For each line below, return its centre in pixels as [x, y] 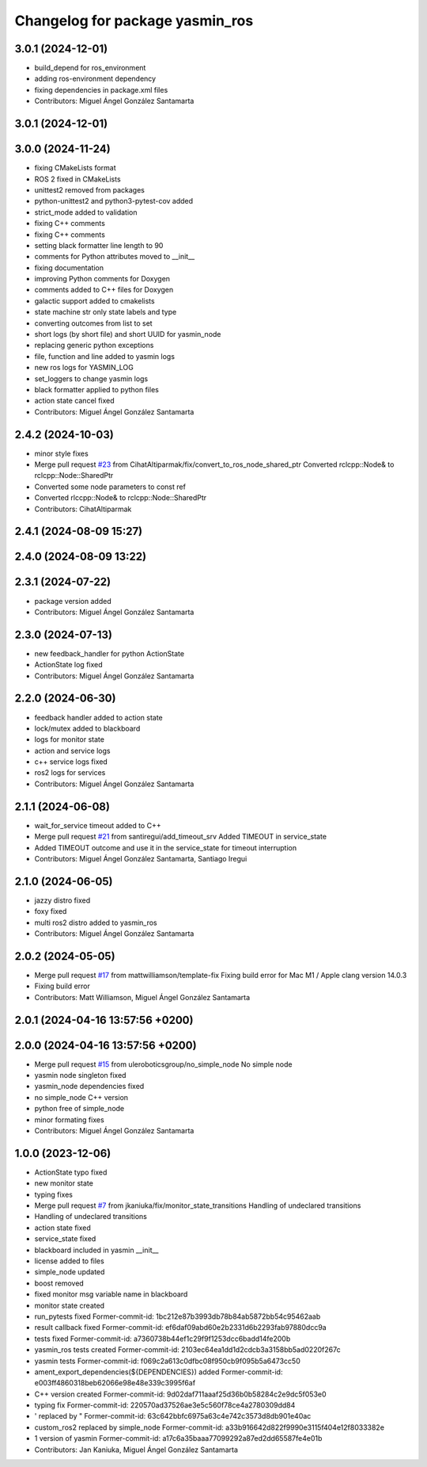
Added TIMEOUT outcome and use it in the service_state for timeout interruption [165, 847]
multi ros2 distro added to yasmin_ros [96, 923]
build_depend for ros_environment [90, 68]
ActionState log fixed [68, 665]
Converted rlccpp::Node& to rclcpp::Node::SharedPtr [121, 498]
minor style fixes [61, 453]
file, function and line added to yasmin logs [105, 356]
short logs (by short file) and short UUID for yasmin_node [128, 334]
